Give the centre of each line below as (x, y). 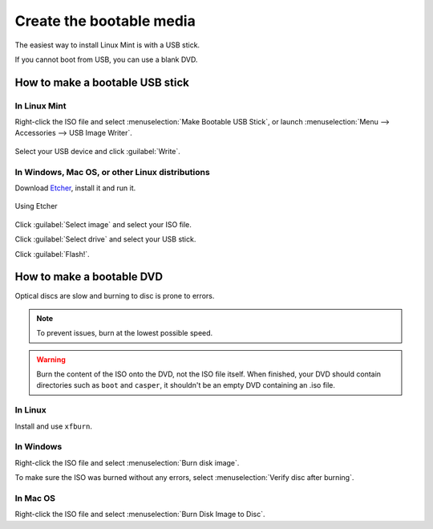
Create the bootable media (105, 21)
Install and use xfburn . (53, 426)
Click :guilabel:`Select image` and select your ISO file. (103, 224)
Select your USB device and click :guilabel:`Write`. (97, 151)
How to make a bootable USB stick (102, 82)
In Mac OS (35, 498)
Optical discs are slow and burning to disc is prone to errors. (115, 296)
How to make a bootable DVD (89, 277)
